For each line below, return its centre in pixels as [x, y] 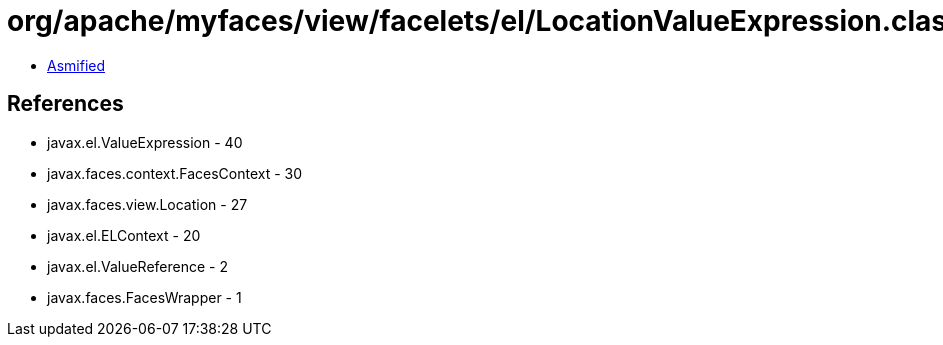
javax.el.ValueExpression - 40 [145, 142]
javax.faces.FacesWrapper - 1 [144, 297]
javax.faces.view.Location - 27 [147, 204]
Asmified [76, 65]
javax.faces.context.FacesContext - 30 [175, 173]
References [65, 104]
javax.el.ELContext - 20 [124, 235]
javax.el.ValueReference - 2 [137, 266]
